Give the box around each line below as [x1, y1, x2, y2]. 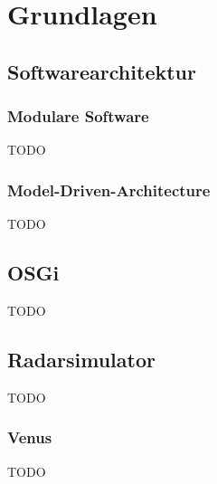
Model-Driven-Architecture [7, 178, 211, 201]
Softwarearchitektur [7, 57, 196, 85]
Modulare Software [7, 105, 149, 128]
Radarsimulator [7, 345, 156, 373]
